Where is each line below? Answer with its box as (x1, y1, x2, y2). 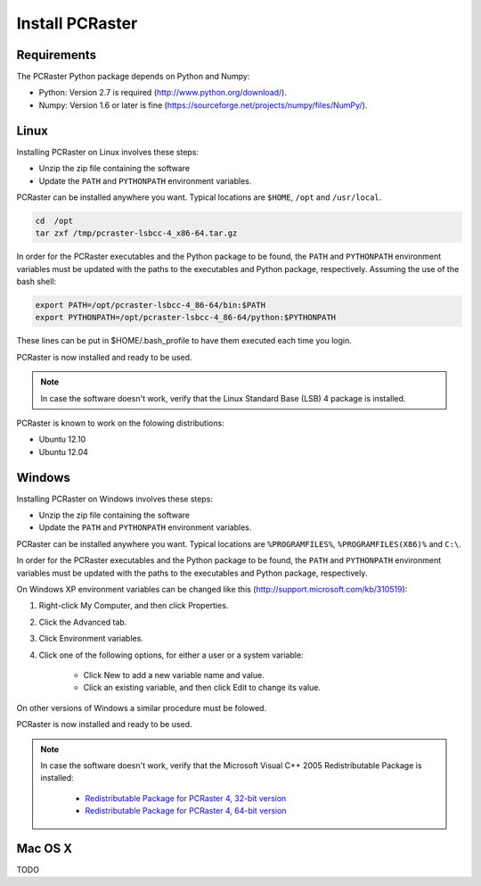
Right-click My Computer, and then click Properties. (38, 600, 229, 611)
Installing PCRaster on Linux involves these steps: (16, 146, 200, 157)
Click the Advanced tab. (38, 617, 127, 627)
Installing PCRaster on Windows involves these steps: (16, 493, 214, 504)
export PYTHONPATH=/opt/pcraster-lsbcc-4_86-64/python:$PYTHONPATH (35, 312, 337, 323)
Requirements (16, 47, 97, 62)
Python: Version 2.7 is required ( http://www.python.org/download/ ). (38, 87, 287, 98)
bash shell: (16, 277, 57, 287)
